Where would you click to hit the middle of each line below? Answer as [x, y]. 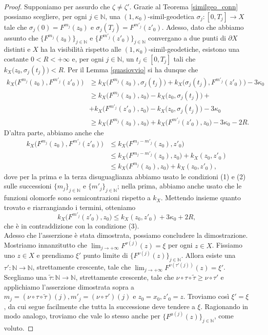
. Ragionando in [224, 306]
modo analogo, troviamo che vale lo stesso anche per [82, 316]
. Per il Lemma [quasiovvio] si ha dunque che [131, 69]
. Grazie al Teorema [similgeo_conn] [184, 6]
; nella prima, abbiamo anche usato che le [179, 186]
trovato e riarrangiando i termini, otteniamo [70, 207]
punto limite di [105, 255]
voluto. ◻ [19, 327]
